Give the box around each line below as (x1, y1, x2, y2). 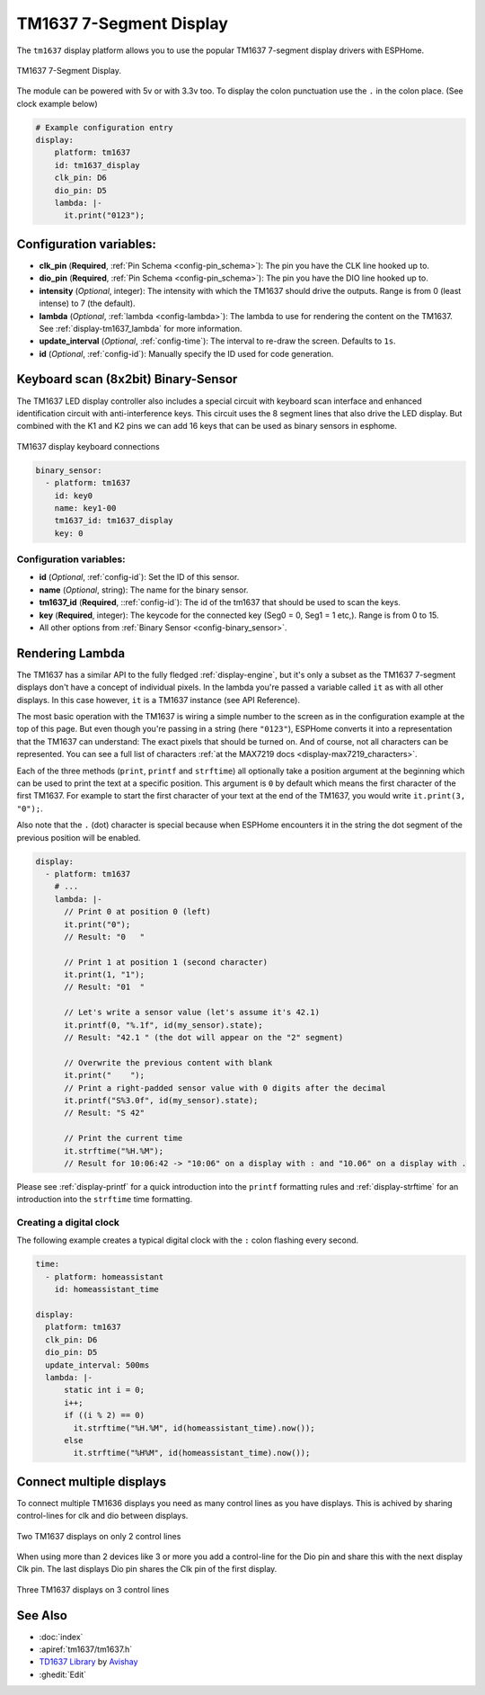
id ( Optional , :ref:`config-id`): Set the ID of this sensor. (39, 572, 240, 583)
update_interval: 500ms (45, 1360, 150, 1370)
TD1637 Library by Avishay (39, 1656, 138, 1667)
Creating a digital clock (16, 1217, 120, 1229)
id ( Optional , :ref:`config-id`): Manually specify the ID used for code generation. (39, 348, 334, 359)
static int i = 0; (64, 1385, 145, 1396)
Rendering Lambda (16, 646, 126, 661)
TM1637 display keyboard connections (16, 441, 161, 451)
